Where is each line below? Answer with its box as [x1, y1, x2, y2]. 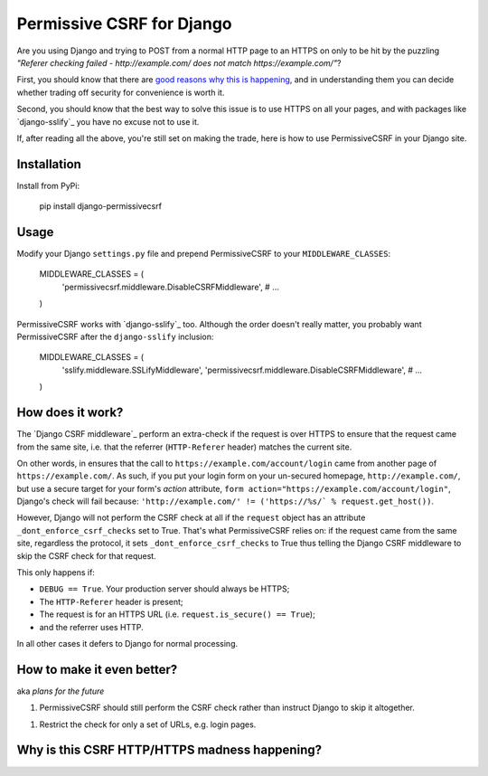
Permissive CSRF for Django [16, 14, 232, 33]
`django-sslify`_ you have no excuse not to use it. [16, 116, 200, 127]
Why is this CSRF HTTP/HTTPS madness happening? [16, 743, 323, 758]
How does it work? [16, 405, 124, 421]
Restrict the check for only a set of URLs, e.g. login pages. [39, 719, 257, 730]
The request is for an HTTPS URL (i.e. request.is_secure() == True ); [39, 609, 315, 620]
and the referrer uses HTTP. [39, 621, 144, 632]
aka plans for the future [16, 686, 105, 696]
